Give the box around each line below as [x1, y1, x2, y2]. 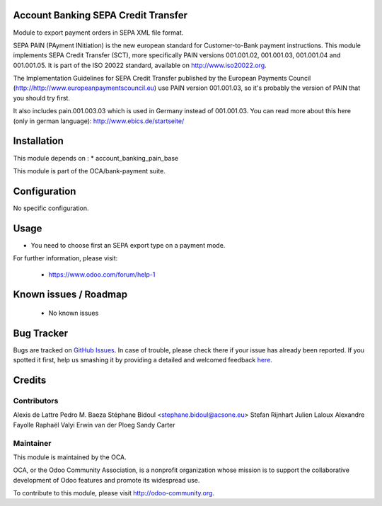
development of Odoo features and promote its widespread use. [13, 476, 200, 484]
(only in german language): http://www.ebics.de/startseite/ [13, 117, 185, 125]
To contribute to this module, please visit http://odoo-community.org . [13, 489, 215, 498]
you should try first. [13, 93, 71, 102]
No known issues [48, 309, 99, 317]
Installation [13, 135, 64, 147]
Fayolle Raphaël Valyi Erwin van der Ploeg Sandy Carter [13, 420, 176, 429]
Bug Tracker [13, 327, 69, 339]
